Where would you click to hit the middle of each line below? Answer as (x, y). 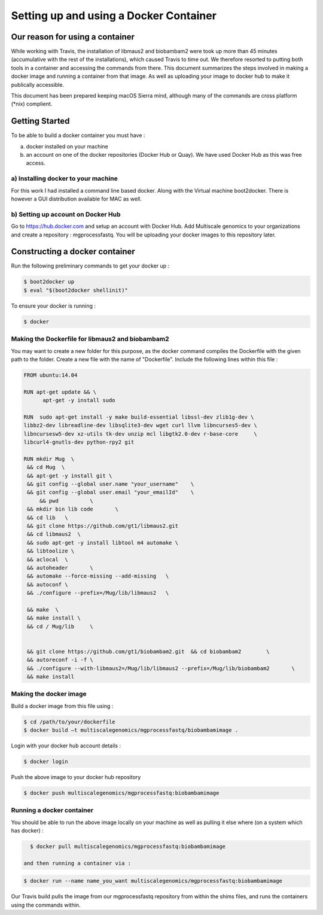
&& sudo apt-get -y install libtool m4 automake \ (103, 542)
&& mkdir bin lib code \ (73, 509)
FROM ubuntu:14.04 (51, 375)
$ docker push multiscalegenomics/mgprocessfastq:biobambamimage (121, 793)
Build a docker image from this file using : (62, 706)
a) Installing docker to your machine (64, 178)
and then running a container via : (77, 863)
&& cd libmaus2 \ (54, 534)
